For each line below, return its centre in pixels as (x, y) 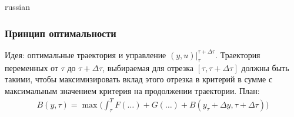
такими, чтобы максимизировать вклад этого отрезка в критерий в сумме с (139, 79)
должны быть (265, 67)
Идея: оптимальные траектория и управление (86, 54)
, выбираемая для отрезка (148, 67)
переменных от (31, 67)
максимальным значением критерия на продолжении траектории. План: (132, 90)
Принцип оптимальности (61, 33)
